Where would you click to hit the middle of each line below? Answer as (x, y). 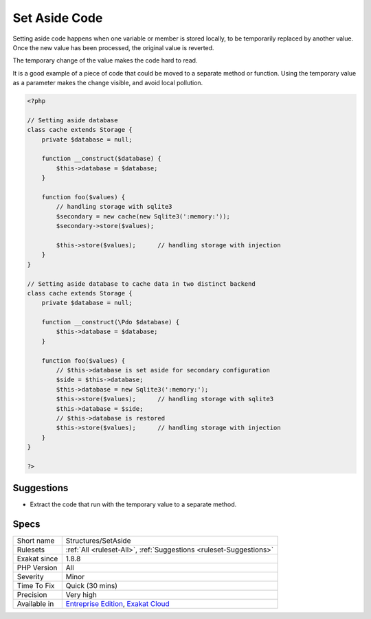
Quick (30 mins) (92, 586)
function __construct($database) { (101, 159)
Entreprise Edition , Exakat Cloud (117, 604)
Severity (30, 577)
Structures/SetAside (98, 541)
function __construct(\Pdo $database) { (111, 322)
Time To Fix (36, 586)
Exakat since (37, 559)
